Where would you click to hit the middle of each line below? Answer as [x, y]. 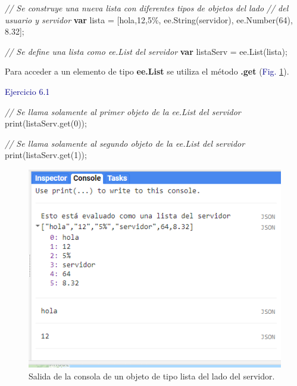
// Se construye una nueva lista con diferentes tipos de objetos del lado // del [147, 8]
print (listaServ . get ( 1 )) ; [46, 155]
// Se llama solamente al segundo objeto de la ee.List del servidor [125, 143]
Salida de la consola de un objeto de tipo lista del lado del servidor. [152, 376]
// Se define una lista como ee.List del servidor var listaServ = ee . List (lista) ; [146, 51]
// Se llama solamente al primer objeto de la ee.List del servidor [123, 111]
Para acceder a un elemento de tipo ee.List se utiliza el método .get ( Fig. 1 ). [147, 71]
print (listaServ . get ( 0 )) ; [46, 123]
